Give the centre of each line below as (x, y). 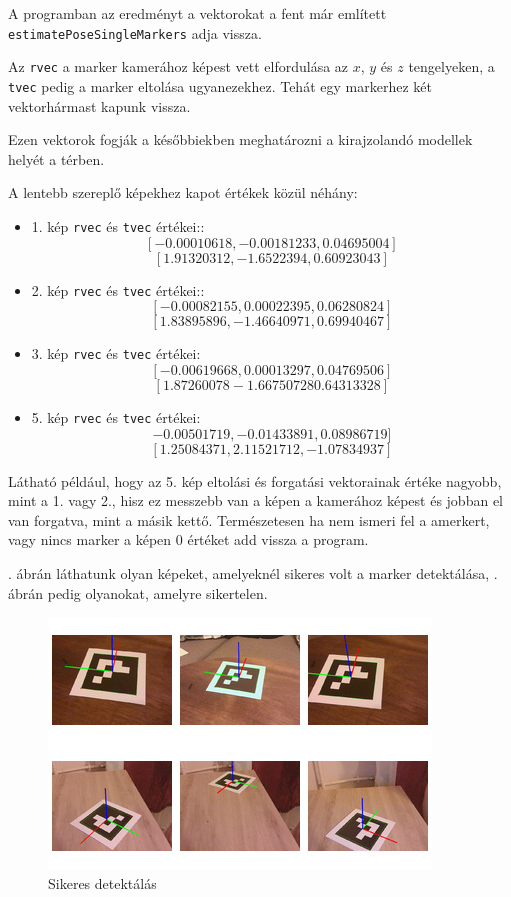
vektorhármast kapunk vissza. (99, 105)
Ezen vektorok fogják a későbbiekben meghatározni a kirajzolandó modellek (240, 139)
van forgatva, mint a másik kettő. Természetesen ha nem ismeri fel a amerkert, (249, 519)
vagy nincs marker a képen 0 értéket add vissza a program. (188, 539)
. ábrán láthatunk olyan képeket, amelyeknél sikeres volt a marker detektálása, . (253, 572)
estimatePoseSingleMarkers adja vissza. (135, 32)
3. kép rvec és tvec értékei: (116, 353)
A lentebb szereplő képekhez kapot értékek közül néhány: (183, 192)
